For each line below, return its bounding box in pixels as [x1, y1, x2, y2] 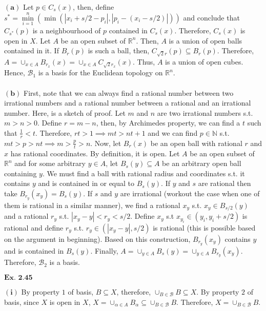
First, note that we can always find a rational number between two [24, 87, 234, 98]
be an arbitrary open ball [162, 158, 241, 169]
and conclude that [183, 12, 240, 23]
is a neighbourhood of [32, 25, 101, 36]
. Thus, [133, 56, 155, 67]
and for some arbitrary [14, 158, 86, 169]
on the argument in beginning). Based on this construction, [4, 233, 191, 244]
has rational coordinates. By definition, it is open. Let [10, 148, 180, 158]
